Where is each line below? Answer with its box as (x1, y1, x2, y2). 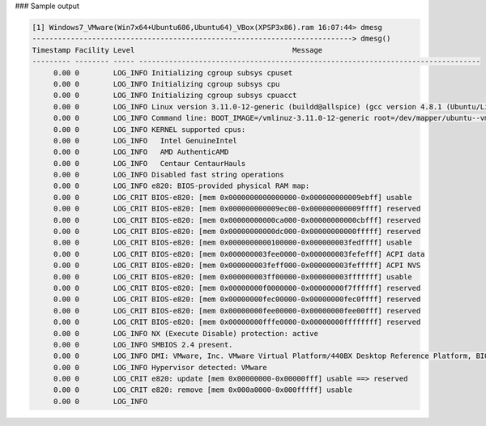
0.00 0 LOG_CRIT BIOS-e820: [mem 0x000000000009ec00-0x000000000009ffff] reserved (53, 204, 421, 214)
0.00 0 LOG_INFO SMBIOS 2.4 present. (53, 340, 233, 349)
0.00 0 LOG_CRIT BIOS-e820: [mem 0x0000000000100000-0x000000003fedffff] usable (53, 238, 412, 247)
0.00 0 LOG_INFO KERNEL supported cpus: (53, 125, 246, 134)
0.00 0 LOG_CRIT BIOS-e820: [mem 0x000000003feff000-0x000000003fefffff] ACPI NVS (53, 261, 421, 271)
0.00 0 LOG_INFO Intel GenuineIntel (53, 136, 238, 145)
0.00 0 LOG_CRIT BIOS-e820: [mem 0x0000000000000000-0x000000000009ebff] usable (53, 193, 412, 202)
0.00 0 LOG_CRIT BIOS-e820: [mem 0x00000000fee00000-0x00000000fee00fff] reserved (53, 306, 421, 315)
